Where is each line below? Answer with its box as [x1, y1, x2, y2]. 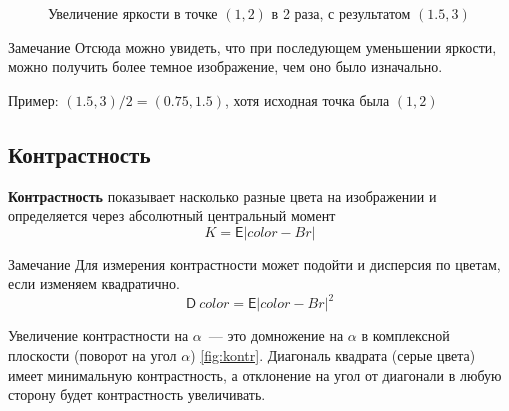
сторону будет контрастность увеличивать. [8, 384, 266, 405]
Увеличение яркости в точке [48, 3, 218, 23]
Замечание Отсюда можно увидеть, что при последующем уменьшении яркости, [8, 36, 497, 57]
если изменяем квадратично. [8, 273, 180, 294]
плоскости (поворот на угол [8, 345, 177, 366]
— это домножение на [208, 325, 344, 346]
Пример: [8, 89, 59, 110]
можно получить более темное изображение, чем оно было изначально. [8, 56, 443, 77]
